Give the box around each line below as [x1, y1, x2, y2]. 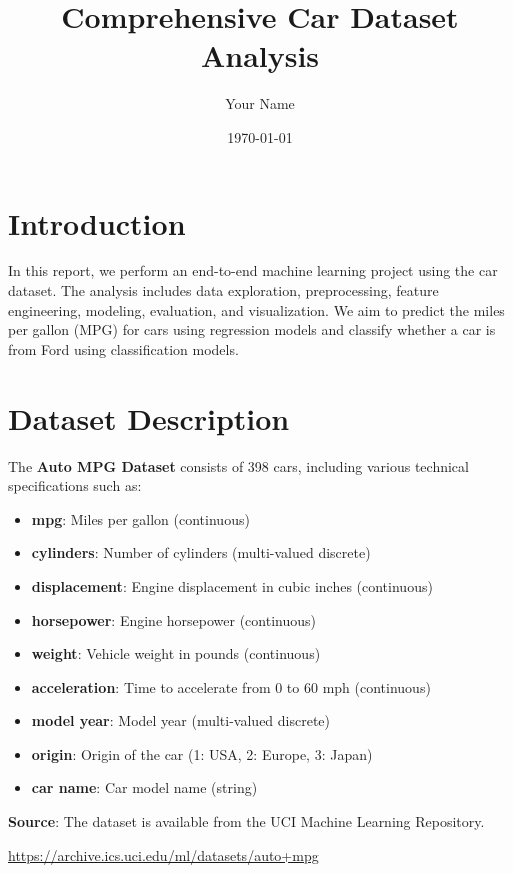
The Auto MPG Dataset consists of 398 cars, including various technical [8, 455, 469, 476]
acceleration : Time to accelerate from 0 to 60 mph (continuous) [31, 676, 431, 697]
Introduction [8, 202, 186, 243]
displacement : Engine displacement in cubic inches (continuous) [31, 575, 433, 596]
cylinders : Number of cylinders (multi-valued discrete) [31, 542, 371, 563]
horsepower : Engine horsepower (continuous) [31, 609, 316, 630]
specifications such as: [8, 475, 142, 496]
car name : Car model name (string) [31, 777, 258, 798]
